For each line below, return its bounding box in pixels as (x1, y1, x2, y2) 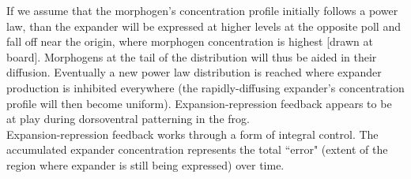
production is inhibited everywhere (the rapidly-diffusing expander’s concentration (6, 79, 405, 95)
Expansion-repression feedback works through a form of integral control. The (6, 125, 379, 142)
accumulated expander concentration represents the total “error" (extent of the (6, 141, 388, 158)
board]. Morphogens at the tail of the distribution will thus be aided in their (6, 48, 377, 65)
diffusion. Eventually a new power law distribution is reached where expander (6, 64, 382, 80)
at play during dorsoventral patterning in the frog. (6, 110, 250, 127)
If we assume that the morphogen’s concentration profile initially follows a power (6, 2, 398, 18)
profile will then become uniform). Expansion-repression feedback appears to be (6, 95, 392, 111)
